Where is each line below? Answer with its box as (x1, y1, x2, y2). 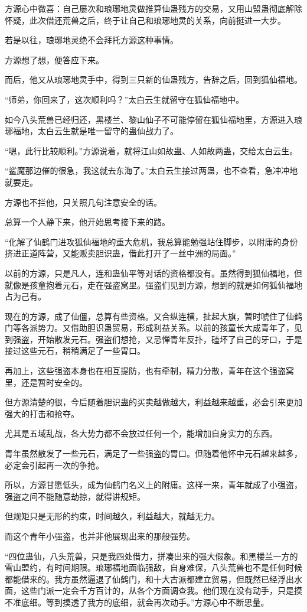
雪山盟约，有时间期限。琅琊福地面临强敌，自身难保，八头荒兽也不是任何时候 (5, 561, 302, 574)
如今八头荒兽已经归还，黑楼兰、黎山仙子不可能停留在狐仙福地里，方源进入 (5, 113, 294, 125)
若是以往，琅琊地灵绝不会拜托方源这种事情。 (5, 34, 178, 46)
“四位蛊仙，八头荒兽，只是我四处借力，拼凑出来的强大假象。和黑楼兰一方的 (5, 549, 298, 562)
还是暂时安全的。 (21, 376, 87, 388)
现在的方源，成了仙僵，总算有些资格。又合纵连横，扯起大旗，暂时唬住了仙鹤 (5, 310, 302, 322)
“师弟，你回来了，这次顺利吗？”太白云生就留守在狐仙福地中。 (5, 93, 244, 105)
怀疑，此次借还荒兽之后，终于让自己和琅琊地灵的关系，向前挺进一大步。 (5, 14, 286, 26)
